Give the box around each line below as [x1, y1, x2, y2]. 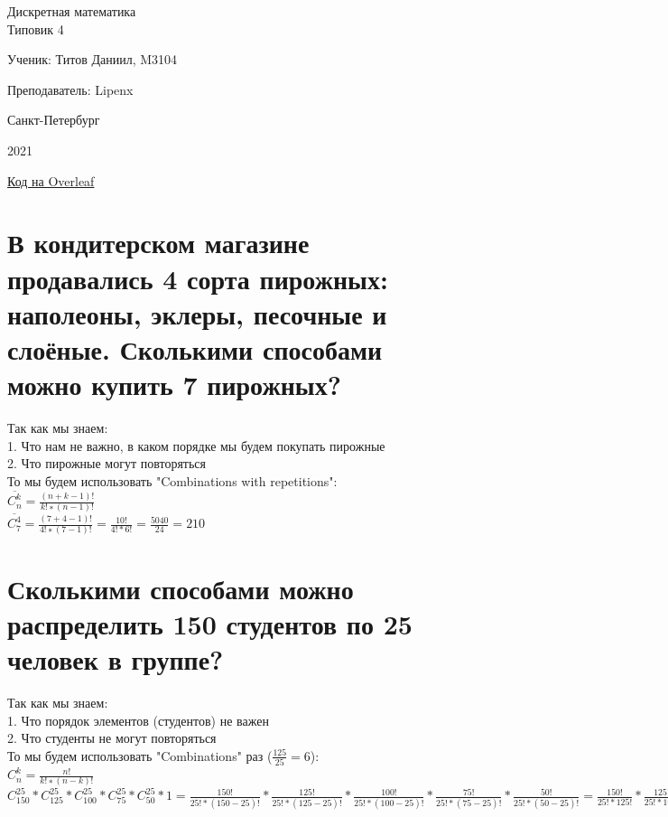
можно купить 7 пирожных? [7, 366, 341, 403]
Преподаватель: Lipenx [7, 80, 134, 99]
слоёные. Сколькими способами [7, 330, 383, 367]
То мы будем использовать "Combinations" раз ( [7, 746, 273, 765]
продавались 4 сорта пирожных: [7, 259, 388, 296]
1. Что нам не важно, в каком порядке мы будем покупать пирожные [7, 436, 385, 455]
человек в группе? [7, 641, 224, 678]
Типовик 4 [7, 19, 64, 38]
